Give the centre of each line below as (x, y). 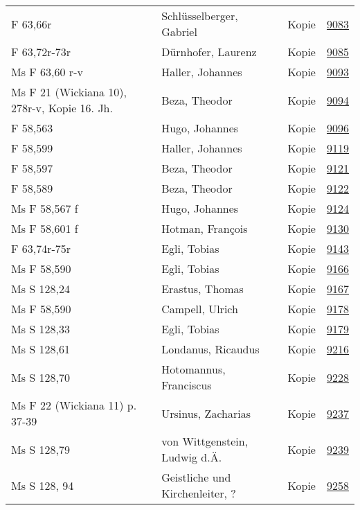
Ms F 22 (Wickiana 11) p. (74, 405)
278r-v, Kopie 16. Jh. (62, 108)
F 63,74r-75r (41, 248)
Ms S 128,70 (40, 377)
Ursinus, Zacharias (206, 413)
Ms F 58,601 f (45, 228)
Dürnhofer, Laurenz (209, 52)
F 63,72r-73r (41, 52)
